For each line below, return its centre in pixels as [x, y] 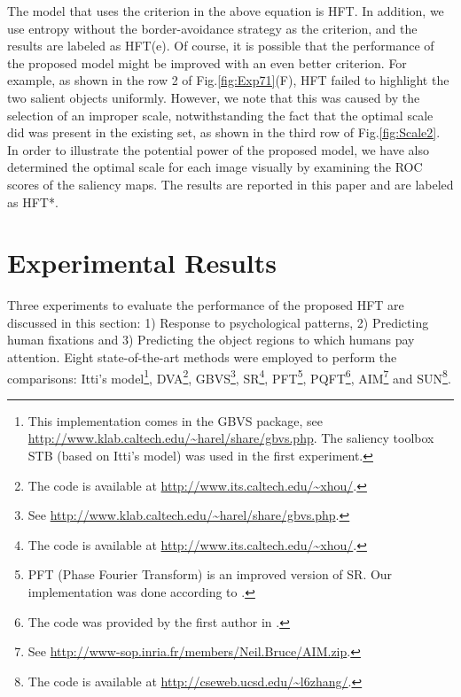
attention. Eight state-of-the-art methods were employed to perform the [202, 357]
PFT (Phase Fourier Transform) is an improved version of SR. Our [210, 574]
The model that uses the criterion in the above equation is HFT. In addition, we [226, 11]
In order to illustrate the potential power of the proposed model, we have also [219, 149]
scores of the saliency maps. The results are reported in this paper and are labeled [230, 184]
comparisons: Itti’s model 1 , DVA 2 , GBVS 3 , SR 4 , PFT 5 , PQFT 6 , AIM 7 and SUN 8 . [229, 376]
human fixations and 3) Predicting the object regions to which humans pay [211, 340]
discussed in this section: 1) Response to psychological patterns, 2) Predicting [218, 322]
